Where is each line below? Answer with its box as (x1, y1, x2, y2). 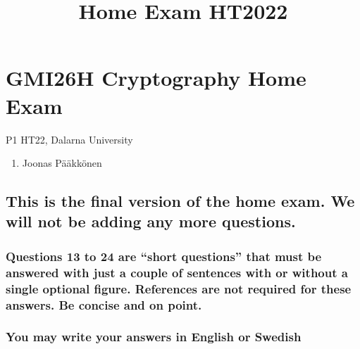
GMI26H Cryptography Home (6, 63, 306, 92)
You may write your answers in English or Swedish (6, 328, 302, 345)
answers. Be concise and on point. (6, 296, 202, 313)
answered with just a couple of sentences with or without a (6, 263, 348, 281)
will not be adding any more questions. (6, 210, 296, 232)
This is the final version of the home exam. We (6, 190, 355, 212)
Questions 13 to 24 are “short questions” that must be (6, 247, 322, 265)
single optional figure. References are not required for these (6, 279, 352, 297)
